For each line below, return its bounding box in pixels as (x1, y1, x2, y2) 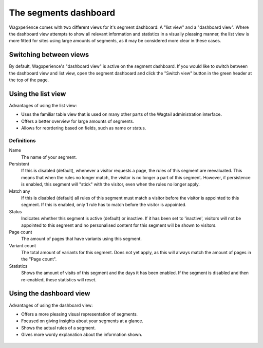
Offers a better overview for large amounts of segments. (21, 118, 134, 124)
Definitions (9, 137, 36, 144)
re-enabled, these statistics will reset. (21, 276, 97, 282)
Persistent (9, 161, 29, 167)
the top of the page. (9, 77, 49, 83)
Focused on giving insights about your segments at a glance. (21, 318, 144, 324)
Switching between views (9, 51, 89, 59)
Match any (9, 188, 30, 194)
